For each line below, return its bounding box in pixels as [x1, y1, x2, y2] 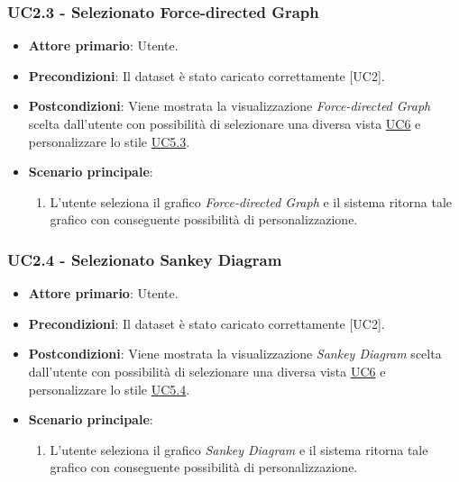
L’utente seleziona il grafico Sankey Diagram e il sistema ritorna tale [50, 440, 428, 459]
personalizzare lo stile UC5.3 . [28, 132, 190, 150]
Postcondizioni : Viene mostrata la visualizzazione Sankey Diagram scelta [28, 344, 442, 363]
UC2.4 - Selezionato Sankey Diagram [7, 248, 282, 270]
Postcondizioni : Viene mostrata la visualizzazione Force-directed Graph [28, 96, 431, 115]
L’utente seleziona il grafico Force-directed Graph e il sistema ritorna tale [50, 192, 453, 211]
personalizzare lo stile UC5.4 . [28, 379, 190, 398]
